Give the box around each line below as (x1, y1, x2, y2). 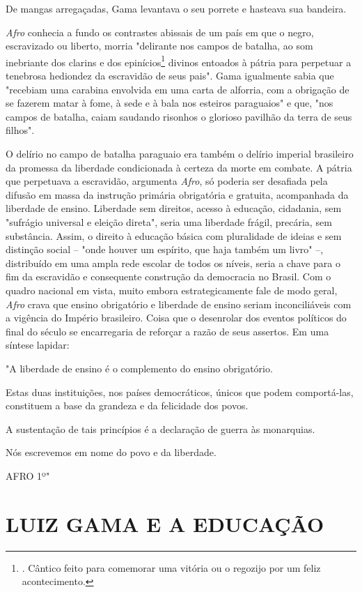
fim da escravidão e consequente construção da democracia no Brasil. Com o (6, 269, 331, 284)
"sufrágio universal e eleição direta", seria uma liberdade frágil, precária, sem (6, 214, 332, 229)
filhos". (6, 123, 35, 137)
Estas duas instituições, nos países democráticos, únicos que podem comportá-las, (6, 384, 354, 399)
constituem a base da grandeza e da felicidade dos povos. (6, 398, 249, 413)
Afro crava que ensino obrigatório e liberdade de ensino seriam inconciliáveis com (6, 296, 352, 311)
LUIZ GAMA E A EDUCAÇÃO (6, 509, 324, 538)
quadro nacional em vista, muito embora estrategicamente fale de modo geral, (6, 282, 338, 297)
